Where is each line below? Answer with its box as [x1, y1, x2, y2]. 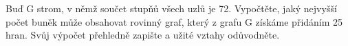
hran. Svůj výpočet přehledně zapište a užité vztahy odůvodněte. [6, 28, 280, 42]
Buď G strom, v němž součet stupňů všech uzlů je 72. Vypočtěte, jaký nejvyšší [6, 1, 337, 15]
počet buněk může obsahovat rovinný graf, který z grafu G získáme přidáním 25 [6, 14, 343, 28]
